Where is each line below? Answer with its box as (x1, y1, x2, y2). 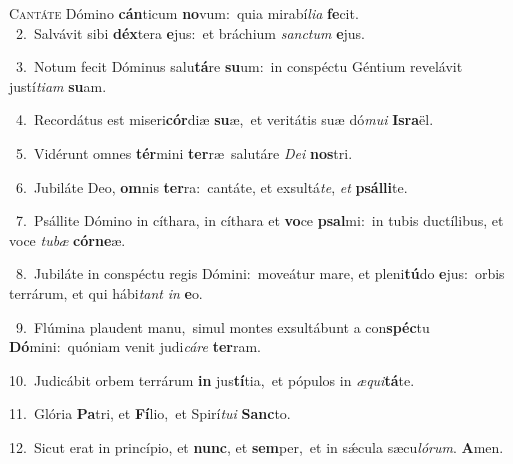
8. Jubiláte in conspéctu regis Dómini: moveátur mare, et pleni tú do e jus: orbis (15, 263, 505, 284)
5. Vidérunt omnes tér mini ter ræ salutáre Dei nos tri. (15, 142, 353, 163)
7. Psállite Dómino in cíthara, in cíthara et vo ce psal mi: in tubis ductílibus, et (15, 210, 504, 231)
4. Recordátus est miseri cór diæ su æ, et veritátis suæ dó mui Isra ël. (15, 109, 434, 130)
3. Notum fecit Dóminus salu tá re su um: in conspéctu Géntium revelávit (15, 56, 463, 77)
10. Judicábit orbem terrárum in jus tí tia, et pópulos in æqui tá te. (9, 369, 415, 390)
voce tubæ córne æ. (9, 229, 126, 250)
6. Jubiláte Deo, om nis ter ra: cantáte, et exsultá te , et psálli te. (15, 176, 408, 197)
